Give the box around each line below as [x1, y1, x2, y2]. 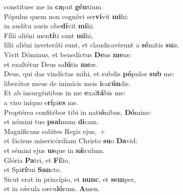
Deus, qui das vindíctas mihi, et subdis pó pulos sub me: [4, 68, 175, 79]
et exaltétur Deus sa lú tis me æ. [4, 59, 98, 69]
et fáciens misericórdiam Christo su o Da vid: [4, 135, 138, 146]
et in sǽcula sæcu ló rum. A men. [4, 183, 100, 194]
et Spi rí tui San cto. [4, 164, 61, 174]
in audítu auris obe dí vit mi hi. [4, 21, 95, 31]
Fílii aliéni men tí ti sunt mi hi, [4, 30, 93, 40]
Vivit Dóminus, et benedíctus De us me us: [4, 49, 131, 59]
